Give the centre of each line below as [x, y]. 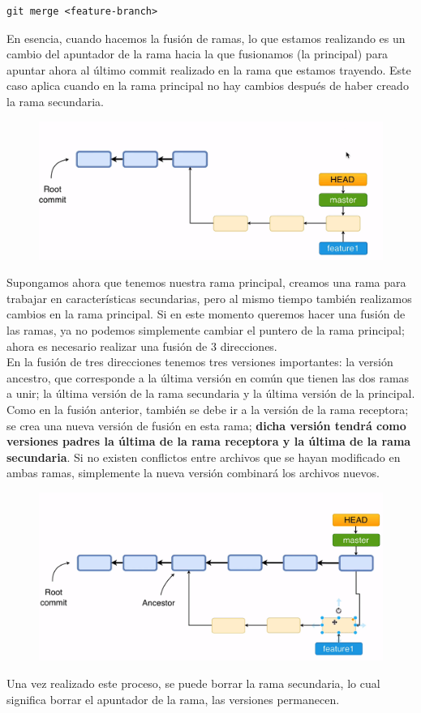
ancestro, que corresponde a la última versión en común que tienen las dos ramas [208, 377]
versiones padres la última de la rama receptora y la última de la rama [209, 441]
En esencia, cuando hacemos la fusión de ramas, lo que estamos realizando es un [206, 38]
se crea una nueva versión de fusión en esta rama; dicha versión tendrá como [206, 425]
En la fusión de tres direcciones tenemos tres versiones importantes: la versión [200, 362]
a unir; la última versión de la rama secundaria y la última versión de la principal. [211, 393]
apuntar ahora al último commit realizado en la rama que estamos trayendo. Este [209, 69]
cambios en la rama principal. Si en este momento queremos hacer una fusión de [206, 314]
